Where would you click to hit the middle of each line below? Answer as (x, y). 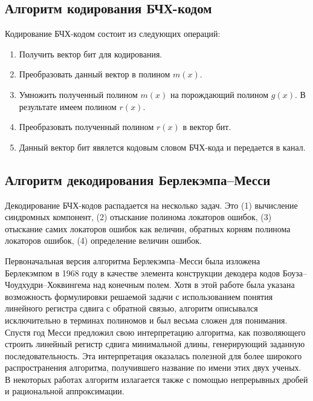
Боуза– (295, 272)
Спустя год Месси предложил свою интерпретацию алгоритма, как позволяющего (155, 332)
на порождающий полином (219, 94)
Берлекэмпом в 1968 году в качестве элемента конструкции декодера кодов (143, 272)
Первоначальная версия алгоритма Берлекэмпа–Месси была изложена (133, 260)
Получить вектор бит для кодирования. (91, 54)
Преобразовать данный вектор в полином (95, 74)
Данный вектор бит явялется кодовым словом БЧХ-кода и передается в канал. (162, 147)
